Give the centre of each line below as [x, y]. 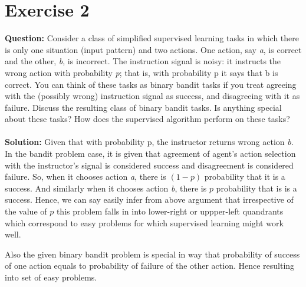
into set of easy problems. [51, 277]
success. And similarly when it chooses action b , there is [106, 188]
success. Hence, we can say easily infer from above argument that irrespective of [149, 199]
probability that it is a [245, 177]
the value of [26, 211]
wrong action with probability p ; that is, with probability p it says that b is [142, 72]
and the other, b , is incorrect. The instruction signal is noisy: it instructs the [143, 61]
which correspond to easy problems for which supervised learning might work [144, 222]
